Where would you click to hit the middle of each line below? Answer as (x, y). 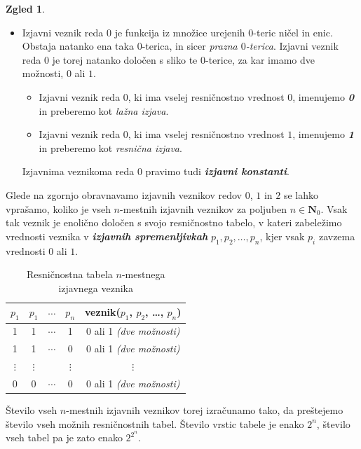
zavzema (337, 236)
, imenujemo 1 (323, 134)
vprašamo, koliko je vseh (58, 208)
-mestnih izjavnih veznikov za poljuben (203, 208)
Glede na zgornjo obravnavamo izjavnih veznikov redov (124, 194)
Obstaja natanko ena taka (78, 46)
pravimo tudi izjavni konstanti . (217, 171)
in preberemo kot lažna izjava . (104, 110)
